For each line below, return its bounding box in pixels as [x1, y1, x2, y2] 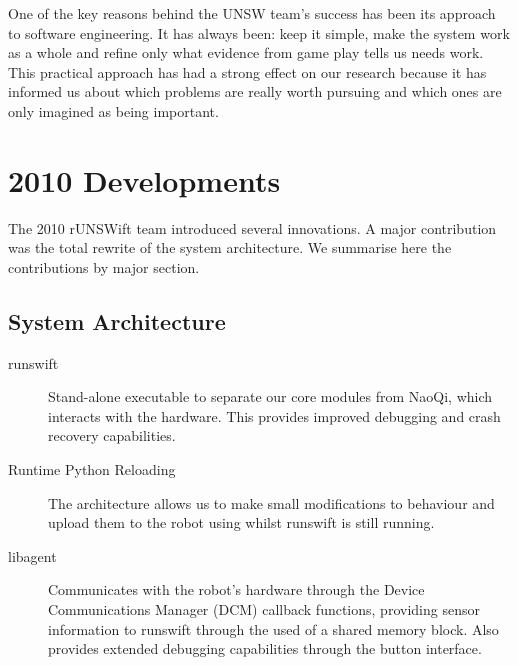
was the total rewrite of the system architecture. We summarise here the [8, 237, 452, 258]
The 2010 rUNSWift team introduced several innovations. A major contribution [8, 217, 497, 238]
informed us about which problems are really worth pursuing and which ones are [8, 81, 502, 102]
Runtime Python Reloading [8, 459, 176, 480]
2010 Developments [8, 159, 281, 200]
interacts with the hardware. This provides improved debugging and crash [48, 405, 501, 426]
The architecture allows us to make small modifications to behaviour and [48, 492, 495, 513]
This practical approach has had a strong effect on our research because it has [8, 61, 487, 82]
